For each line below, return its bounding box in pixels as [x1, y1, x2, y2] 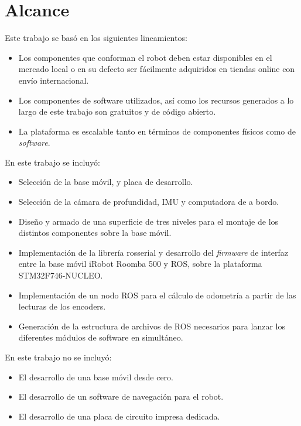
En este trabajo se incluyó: [5, 156, 100, 168]
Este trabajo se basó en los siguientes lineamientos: [5, 32, 187, 44]
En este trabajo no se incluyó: [5, 351, 112, 363]
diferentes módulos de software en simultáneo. [18, 331, 183, 343]
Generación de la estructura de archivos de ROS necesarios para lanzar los [18, 319, 285, 332]
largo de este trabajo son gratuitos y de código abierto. [18, 105, 216, 118]
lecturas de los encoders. [18, 300, 106, 312]
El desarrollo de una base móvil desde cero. [18, 370, 173, 383]
